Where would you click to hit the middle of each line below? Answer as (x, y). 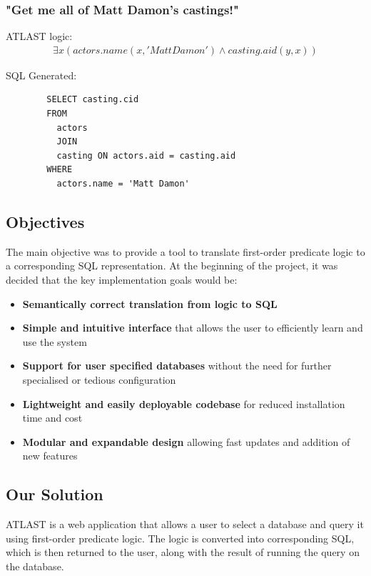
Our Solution (55, 494)
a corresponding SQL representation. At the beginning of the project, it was (172, 265)
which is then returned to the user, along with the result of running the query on (183, 552)
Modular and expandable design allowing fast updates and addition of (186, 441)
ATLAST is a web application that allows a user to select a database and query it (185, 524)
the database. (35, 566)
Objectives (45, 221)
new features (50, 456)
